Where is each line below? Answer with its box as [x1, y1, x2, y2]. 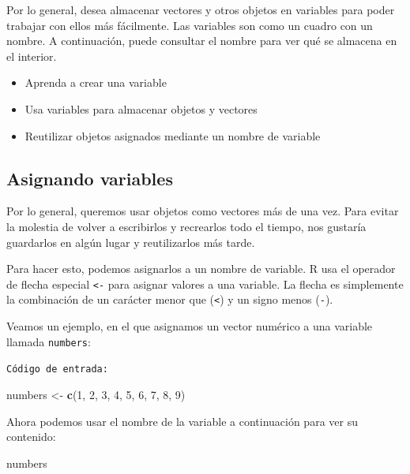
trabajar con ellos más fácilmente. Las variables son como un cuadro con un [6, 17, 373, 33]
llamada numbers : [6, 333, 91, 349]
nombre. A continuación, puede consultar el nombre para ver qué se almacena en [6, 32, 397, 49]
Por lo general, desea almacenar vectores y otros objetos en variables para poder [6, 2, 395, 17]
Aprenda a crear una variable [24, 74, 167, 91]
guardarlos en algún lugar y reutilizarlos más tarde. [6, 233, 255, 250]
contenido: [6, 428, 56, 445]
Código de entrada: [6, 364, 108, 375]
